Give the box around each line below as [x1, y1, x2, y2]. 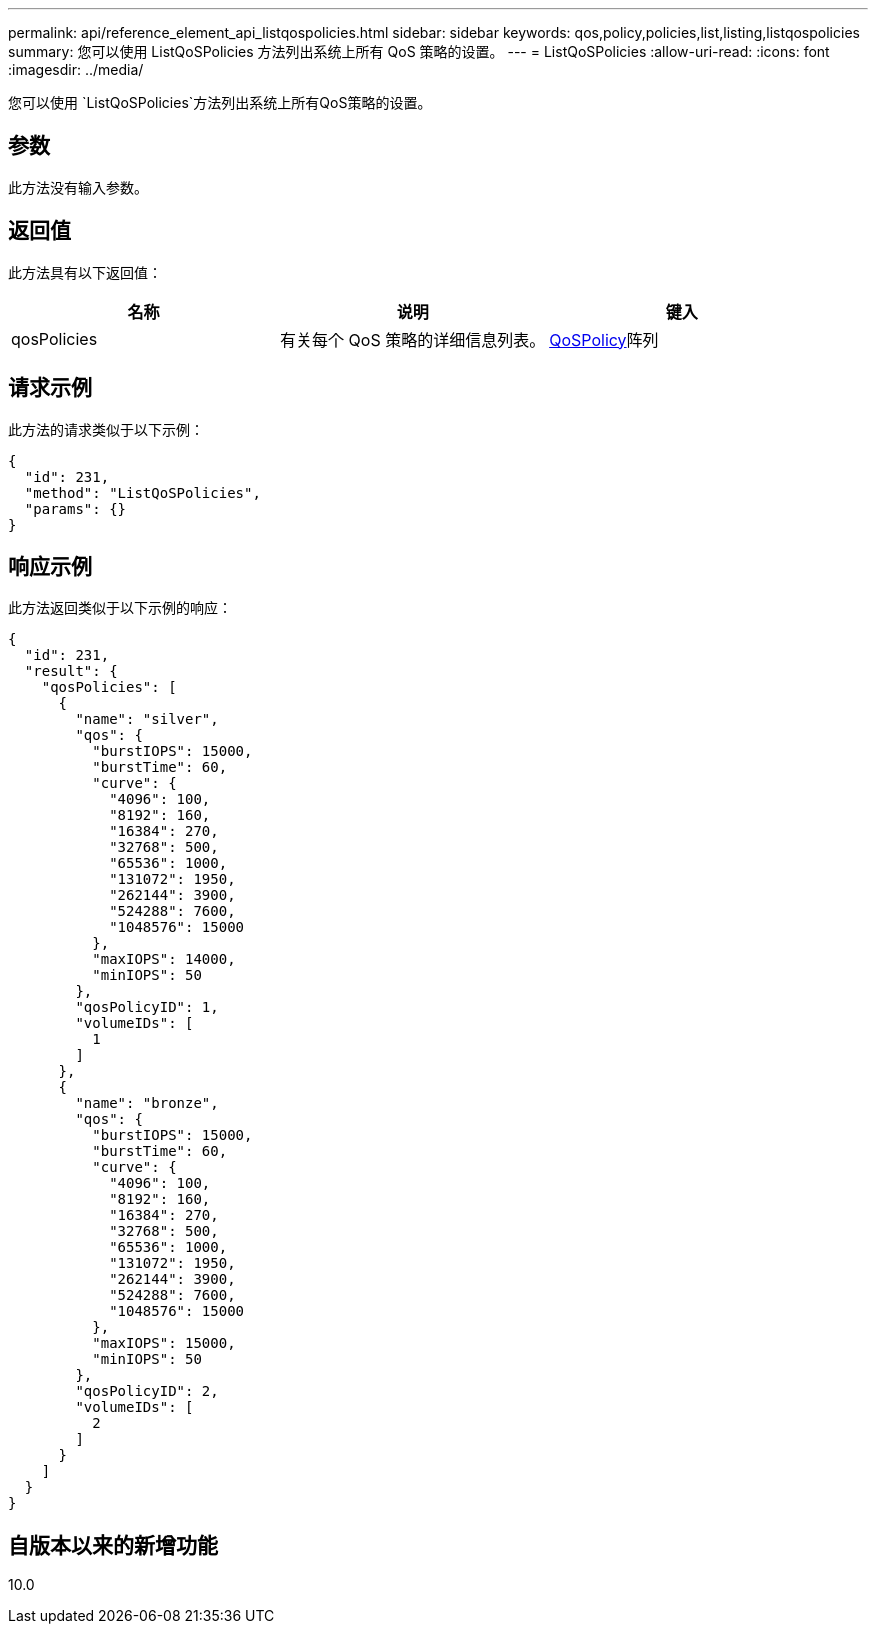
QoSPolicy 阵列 [549, 329, 659, 350]
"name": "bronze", [75, 1095, 219, 1112]
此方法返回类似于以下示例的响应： [8, 599, 232, 617]
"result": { [24, 663, 118, 680]
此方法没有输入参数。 [8, 178, 148, 196]
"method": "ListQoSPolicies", [24, 484, 261, 501]
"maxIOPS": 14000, [92, 951, 236, 968]
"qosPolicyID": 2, [75, 1383, 219, 1400]
